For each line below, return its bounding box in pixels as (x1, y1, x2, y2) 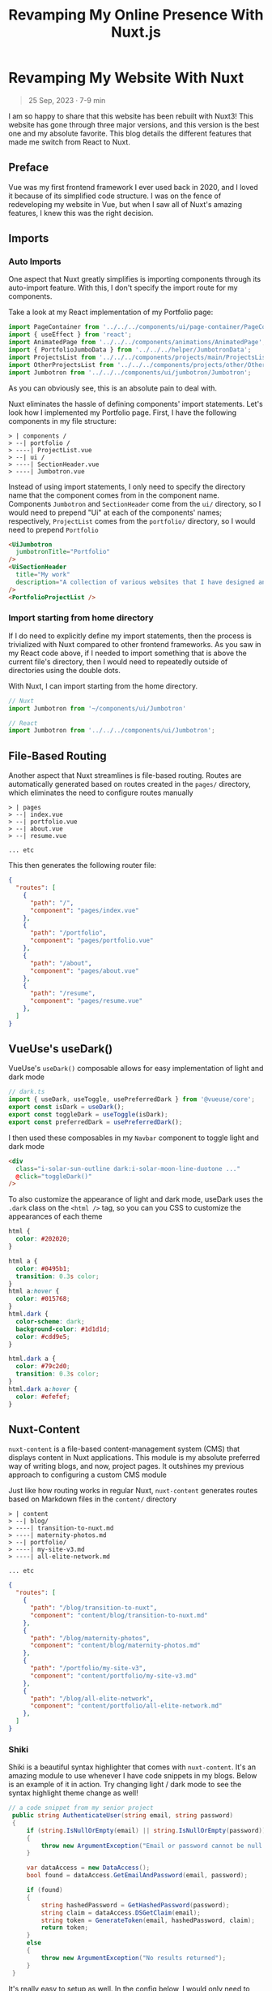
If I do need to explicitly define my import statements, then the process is (8, 631, 253, 641)
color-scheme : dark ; (15, 1317, 85, 1325)
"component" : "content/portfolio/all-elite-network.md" (29, 1702, 223, 1710)
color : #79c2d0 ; (15, 1363, 70, 1371)
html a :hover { (8, 1287, 60, 1296)
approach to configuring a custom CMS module (8, 1470, 168, 1479)
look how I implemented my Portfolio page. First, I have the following (8, 408, 237, 417)
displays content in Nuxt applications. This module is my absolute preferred (8, 1453, 261, 1462)
